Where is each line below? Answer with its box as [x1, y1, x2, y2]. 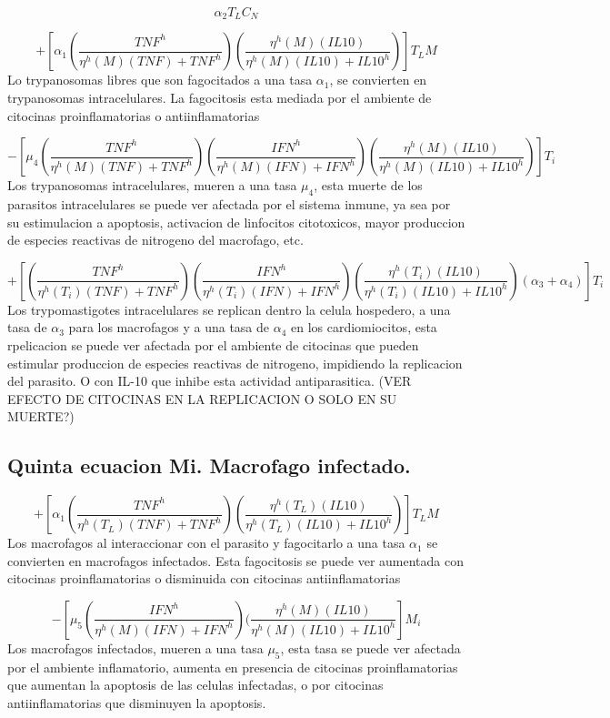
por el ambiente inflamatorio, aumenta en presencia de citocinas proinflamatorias [7, 657, 458, 676]
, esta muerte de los [314, 176, 423, 195]
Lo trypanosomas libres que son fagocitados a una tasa [7, 70, 313, 89]
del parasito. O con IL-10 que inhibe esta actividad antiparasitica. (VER [7, 371, 412, 390]
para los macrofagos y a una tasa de [68, 318, 270, 337]
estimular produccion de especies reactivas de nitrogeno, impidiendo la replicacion [7, 353, 463, 372]
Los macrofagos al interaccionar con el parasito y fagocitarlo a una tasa [7, 533, 405, 552]
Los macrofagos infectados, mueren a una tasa [7, 638, 264, 657]
